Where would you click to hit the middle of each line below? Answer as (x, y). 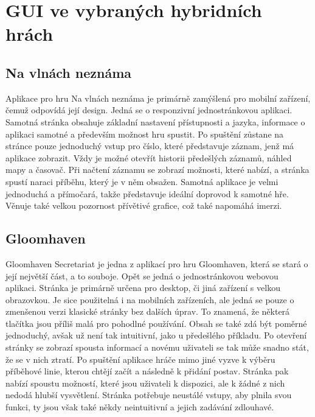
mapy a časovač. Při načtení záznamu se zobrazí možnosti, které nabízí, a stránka (157, 170)
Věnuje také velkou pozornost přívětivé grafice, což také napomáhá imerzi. (144, 205)
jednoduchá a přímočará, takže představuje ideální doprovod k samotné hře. (147, 193)
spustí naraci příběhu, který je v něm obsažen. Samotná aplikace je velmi (142, 181)
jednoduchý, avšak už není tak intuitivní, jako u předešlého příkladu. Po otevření (156, 335)
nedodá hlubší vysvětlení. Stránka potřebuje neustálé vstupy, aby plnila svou (149, 395)
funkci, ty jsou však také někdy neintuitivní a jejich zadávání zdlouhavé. (140, 407)
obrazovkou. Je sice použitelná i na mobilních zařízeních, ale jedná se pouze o (150, 299)
